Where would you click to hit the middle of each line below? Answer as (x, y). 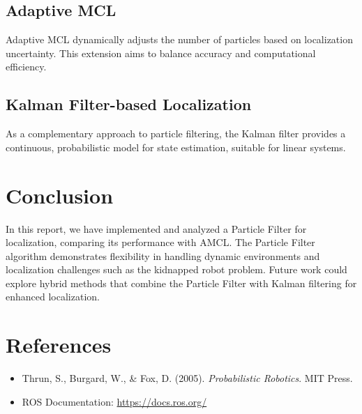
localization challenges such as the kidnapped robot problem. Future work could (176, 269)
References (59, 345)
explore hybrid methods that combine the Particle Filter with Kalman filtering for (181, 283)
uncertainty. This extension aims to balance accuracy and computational (161, 53)
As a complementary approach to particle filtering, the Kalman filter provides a (176, 133)
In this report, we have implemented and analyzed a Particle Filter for (156, 228)
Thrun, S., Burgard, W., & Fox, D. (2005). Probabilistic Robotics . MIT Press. (187, 378)
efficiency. (26, 67)
